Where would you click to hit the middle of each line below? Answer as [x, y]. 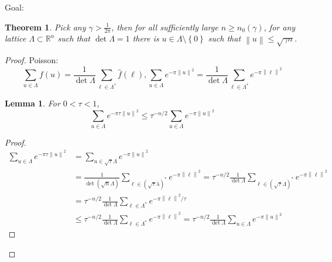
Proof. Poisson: [32, 60]
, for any [280, 27]
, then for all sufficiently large [165, 27]
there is [146, 38]
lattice [16, 38]
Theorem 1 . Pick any [45, 27]
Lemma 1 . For [32, 103]
